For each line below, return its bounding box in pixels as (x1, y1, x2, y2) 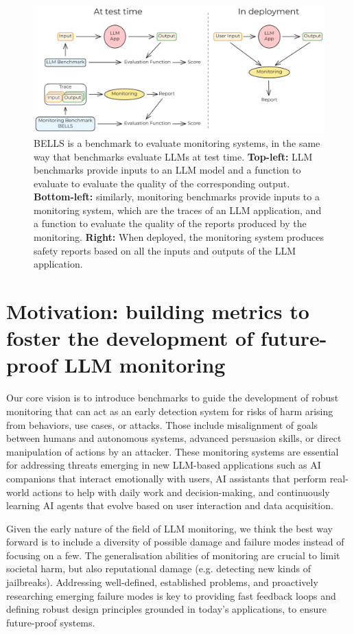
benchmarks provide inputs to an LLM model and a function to (34, 163, 301, 177)
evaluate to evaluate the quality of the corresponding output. (34, 176, 290, 190)
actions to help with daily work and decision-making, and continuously (32, 484, 330, 499)
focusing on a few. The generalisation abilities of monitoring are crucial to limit (6, 548, 340, 562)
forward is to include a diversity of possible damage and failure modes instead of (6, 535, 344, 549)
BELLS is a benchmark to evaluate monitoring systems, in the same (34, 135, 320, 150)
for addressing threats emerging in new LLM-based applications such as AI (6, 458, 321, 472)
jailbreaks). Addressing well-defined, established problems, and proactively (6, 575, 318, 589)
